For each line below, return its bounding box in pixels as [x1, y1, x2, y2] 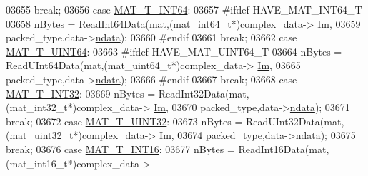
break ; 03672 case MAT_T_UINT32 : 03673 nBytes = [6, 113, 243, 128]
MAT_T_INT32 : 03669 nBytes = [6, 86, 156, 100]
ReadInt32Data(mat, [158, 86, 249, 100]
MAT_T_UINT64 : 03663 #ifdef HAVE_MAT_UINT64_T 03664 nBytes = [6, 43, 342, 58]
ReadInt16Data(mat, [238, 141, 329, 156]
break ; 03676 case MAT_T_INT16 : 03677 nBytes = [6, 141, 235, 156]
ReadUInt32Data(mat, [245, 113, 344, 128]
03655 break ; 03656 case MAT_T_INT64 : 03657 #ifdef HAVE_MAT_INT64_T [6, 2, 362, 16]
